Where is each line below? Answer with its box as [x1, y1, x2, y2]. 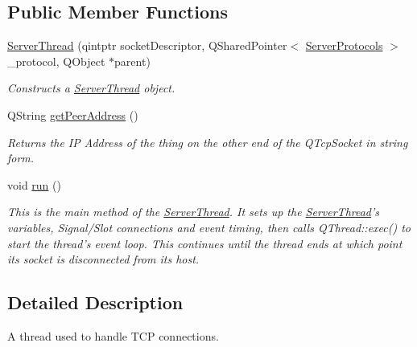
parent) [114, 52, 151, 69]
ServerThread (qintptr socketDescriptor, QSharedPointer [7, 37, 287, 54]
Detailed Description [7, 290, 184, 315]
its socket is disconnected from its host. [7, 251, 200, 267]
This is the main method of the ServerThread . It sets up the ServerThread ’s [7, 203, 380, 220]
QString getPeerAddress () [7, 106, 138, 123]
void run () [7, 176, 61, 193]
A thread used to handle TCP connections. [7, 327, 219, 344]
